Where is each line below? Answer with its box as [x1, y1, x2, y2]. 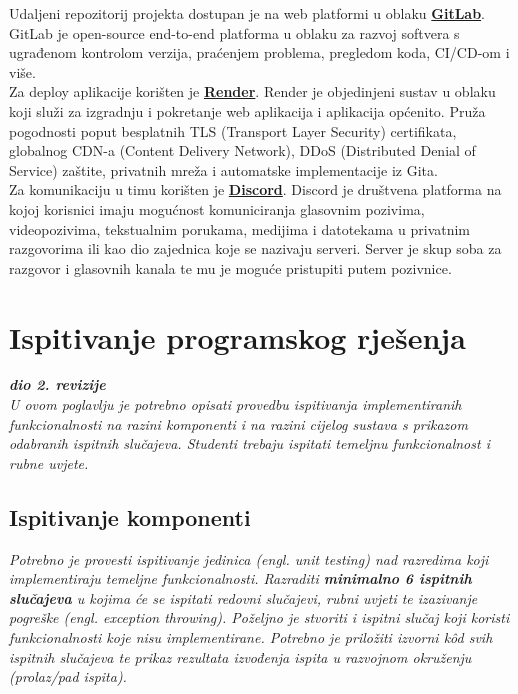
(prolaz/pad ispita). [9, 666, 127, 687]
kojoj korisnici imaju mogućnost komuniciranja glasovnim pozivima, [9, 198, 425, 219]
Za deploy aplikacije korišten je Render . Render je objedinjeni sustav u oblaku [9, 81, 496, 102]
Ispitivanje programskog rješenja [9, 316, 466, 357]
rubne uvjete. [9, 452, 89, 473]
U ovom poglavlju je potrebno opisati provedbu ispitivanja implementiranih [9, 394, 462, 415]
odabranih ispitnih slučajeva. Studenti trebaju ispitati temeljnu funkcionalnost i [9, 433, 490, 454]
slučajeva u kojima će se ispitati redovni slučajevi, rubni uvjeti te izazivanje [9, 587, 478, 608]
